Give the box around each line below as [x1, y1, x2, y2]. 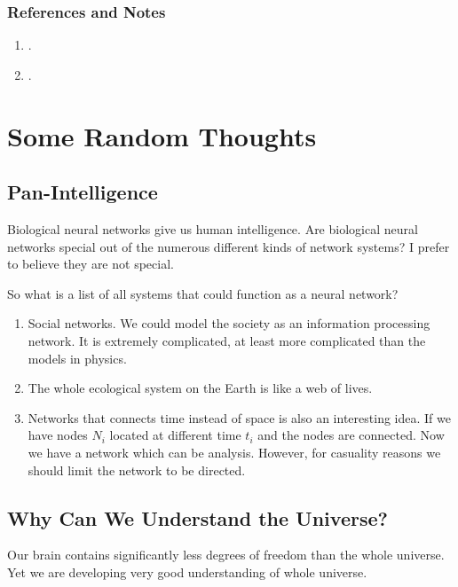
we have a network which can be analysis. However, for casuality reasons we [28, 442, 441, 461]
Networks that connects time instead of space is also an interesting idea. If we [28, 408, 451, 427]
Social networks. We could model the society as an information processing [28, 314, 430, 333]
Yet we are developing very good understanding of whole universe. [7, 562, 367, 581]
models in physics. [28, 348, 127, 367]
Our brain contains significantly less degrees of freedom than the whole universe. [7, 545, 445, 564]
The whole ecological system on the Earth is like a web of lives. [28, 379, 373, 397]
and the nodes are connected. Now [257, 426, 445, 444]
